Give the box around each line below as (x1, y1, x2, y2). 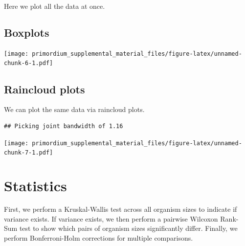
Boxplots (4, 24, 49, 40)
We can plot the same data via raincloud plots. (4, 104, 145, 114)
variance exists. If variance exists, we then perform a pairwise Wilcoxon (4, 213, 218, 224)
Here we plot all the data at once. (4, 1, 105, 11)
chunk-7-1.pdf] (4, 149, 53, 157)
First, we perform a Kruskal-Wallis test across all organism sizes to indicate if (4, 203, 237, 214)
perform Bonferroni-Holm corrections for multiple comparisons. (4, 232, 193, 243)
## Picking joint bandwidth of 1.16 (4, 122, 123, 130)
